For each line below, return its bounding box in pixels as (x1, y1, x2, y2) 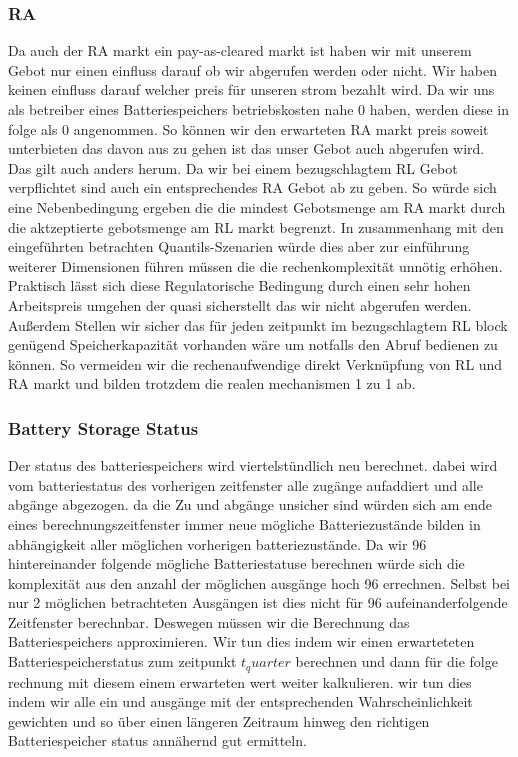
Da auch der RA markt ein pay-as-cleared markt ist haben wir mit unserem (8, 40, 472, 61)
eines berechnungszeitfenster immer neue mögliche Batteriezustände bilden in (8, 513, 481, 534)
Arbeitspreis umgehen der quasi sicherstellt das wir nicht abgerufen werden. (8, 294, 472, 315)
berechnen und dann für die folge (295, 651, 498, 672)
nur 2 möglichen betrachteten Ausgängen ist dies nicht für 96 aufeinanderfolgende (8, 592, 508, 613)
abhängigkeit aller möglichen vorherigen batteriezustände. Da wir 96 (8, 533, 427, 554)
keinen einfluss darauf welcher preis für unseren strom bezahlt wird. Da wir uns (8, 79, 495, 100)
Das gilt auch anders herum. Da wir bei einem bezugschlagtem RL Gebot (8, 157, 458, 178)
